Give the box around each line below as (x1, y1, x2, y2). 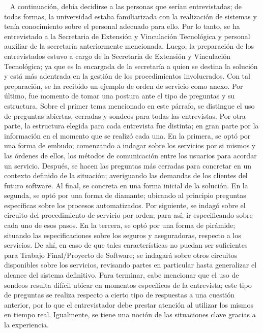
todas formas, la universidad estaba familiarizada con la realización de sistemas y (4, 11, 257, 21)
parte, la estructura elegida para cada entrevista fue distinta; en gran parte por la (4, 120, 259, 131)
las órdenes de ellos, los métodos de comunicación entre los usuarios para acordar (4, 150, 257, 160)
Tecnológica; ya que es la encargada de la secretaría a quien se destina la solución (4, 60, 258, 71)
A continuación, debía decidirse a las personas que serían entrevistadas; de (10, 1, 242, 11)
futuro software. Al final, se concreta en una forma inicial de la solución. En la (4, 180, 248, 190)
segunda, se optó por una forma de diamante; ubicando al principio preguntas (4, 190, 246, 201)
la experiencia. (4, 319, 49, 329)
